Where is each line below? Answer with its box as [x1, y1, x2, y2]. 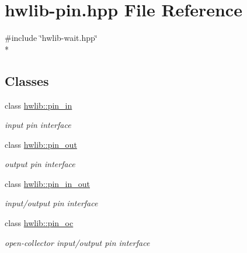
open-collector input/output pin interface [5, 236, 150, 248]
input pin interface [5, 119, 71, 131]
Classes [5, 71, 49, 89]
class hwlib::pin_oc [5, 217, 74, 229]
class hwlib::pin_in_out [5, 177, 91, 189]
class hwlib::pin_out [5, 138, 77, 150]
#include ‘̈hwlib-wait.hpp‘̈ [5, 32, 98, 44]
